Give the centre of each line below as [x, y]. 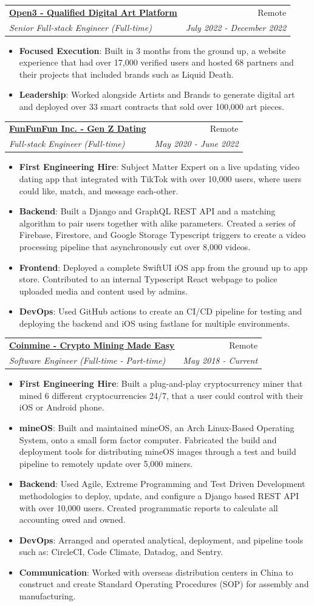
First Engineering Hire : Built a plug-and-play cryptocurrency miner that [161, 383]
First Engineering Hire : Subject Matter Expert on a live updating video [159, 167]
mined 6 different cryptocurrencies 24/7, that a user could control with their [161, 395]
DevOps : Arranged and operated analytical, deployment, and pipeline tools [161, 540]
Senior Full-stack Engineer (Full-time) [80, 27]
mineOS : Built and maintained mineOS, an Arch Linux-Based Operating [157, 427]
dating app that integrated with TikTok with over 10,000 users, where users [160, 178]
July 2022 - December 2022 [236, 27]
